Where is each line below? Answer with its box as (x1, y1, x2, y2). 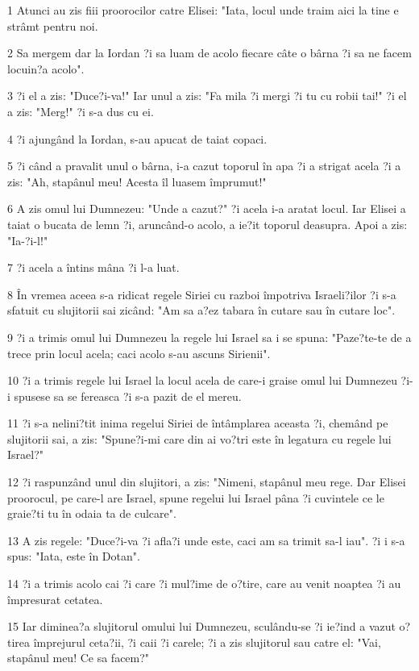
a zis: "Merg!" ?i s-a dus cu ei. (7, 102, 154, 119)
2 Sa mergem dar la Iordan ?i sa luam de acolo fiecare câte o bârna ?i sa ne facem (7, 44, 412, 61)
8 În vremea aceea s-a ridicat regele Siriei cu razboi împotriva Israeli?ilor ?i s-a (7, 285, 396, 302)
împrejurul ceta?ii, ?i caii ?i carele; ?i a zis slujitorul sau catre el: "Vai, (33, 633, 381, 650)
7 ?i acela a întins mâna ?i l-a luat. (7, 259, 180, 276)
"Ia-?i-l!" (7, 231, 48, 248)
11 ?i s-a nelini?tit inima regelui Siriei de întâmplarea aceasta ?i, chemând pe (7, 415, 388, 431)
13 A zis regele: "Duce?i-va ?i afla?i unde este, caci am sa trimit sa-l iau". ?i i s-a (7, 531, 405, 548)
